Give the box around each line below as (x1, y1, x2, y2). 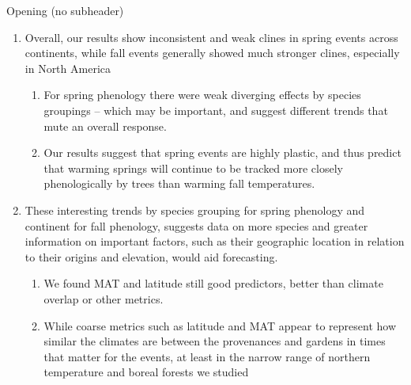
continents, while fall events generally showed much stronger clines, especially (25, 44, 400, 61)
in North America (25, 59, 111, 76)
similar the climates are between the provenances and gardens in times (43, 333, 386, 349)
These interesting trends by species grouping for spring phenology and (25, 201, 365, 218)
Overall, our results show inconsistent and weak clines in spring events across (25, 29, 398, 45)
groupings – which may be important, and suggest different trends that (43, 101, 388, 118)
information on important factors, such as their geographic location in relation (25, 233, 405, 250)
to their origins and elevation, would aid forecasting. (25, 248, 278, 265)
